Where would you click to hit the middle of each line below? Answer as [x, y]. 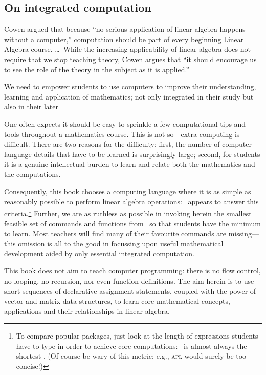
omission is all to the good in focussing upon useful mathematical [121, 243]
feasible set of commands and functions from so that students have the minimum [132, 223]
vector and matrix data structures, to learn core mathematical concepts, [117, 301]
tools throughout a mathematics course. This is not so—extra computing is [122, 134]
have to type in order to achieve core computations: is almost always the [131, 346]
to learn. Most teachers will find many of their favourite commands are [115, 233]
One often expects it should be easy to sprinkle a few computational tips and [125, 123]
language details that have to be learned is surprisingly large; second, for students [132, 154]
